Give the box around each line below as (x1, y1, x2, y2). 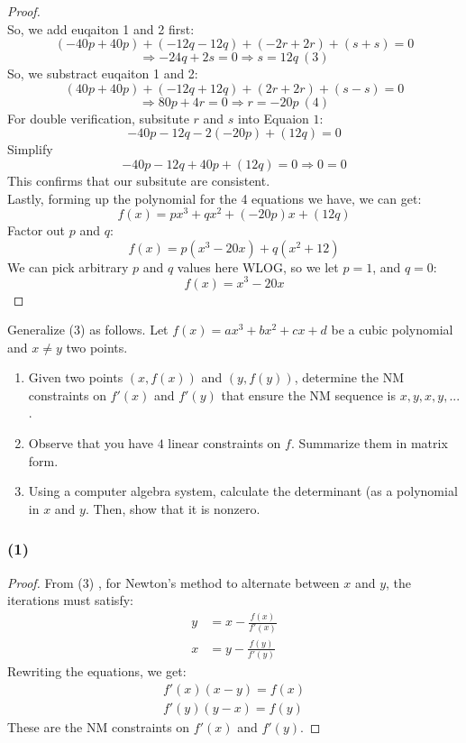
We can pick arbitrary (7, 257, 129, 276)
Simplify (7, 140, 53, 159)
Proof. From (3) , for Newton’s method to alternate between (7, 573, 340, 592)
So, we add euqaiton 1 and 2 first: (7, 19, 195, 38)
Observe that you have (28, 434, 153, 453)
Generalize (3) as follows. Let (7, 320, 169, 339)
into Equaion (238, 108, 309, 127)
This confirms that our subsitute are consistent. (7, 170, 270, 189)
